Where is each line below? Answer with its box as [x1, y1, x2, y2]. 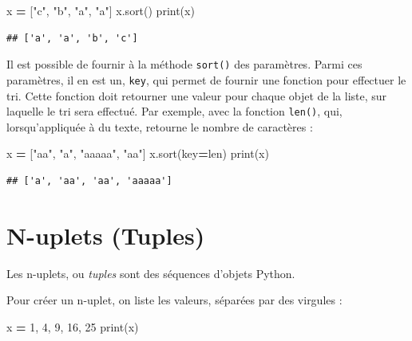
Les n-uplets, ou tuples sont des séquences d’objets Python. [6, 265, 295, 281]
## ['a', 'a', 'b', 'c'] [6, 32, 138, 44]
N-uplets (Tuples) [6, 218, 205, 251]
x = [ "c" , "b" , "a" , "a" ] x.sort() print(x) [6, 2, 195, 18]
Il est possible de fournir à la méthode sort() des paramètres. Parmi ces [6, 56, 362, 73]
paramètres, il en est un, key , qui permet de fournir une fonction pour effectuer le [6, 71, 406, 88]
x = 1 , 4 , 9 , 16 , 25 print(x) [6, 318, 139, 335]
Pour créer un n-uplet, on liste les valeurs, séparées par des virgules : [6, 292, 343, 308]
